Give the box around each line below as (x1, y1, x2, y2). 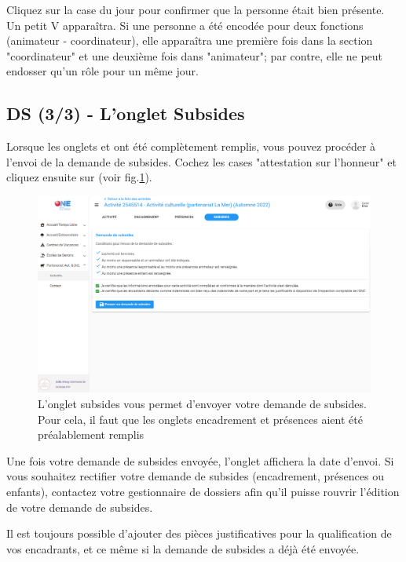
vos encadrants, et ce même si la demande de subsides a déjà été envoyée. (6, 540, 360, 557)
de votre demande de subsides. (6, 498, 153, 515)
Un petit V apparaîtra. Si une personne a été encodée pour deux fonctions (6, 16, 364, 33)
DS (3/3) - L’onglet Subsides (6, 101, 245, 126)
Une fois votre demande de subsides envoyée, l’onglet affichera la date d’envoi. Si (6, 452, 394, 469)
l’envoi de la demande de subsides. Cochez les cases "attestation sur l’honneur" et (6, 153, 397, 170)
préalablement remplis (38, 426, 144, 443)
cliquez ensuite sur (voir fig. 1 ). (6, 169, 152, 185)
